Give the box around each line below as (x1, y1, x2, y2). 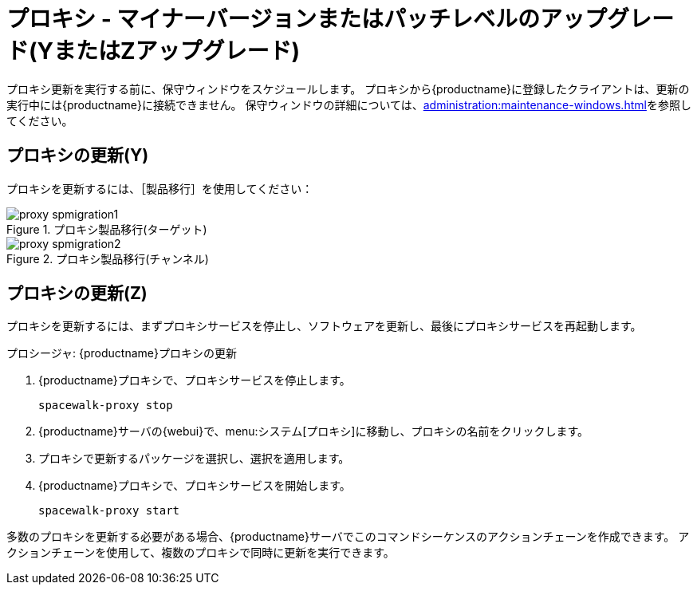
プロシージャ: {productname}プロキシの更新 (6, 346, 237, 361)
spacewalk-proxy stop (38, 399, 173, 412)
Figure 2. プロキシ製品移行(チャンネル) (6, 251, 209, 266)
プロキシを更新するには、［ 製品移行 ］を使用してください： (6, 181, 313, 195)
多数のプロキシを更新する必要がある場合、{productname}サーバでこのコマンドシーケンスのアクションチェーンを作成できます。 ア (6, 530, 690, 544)
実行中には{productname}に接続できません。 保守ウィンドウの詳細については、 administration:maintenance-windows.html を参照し (6, 97, 691, 112)
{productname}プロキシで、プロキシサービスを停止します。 (38, 373, 351, 388)
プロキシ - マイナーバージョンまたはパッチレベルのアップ (6, 6, 607, 33)
